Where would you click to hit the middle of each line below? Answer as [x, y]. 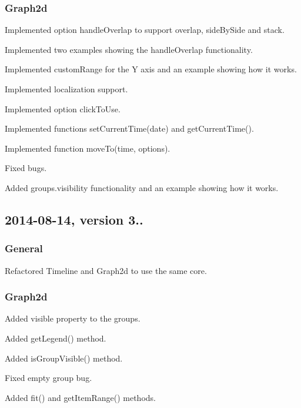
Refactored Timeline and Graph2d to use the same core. [106, 270]
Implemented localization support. [66, 89]
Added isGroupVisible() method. [64, 358]
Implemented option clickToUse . [63, 108]
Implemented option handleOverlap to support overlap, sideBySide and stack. [145, 30]
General [24, 248]
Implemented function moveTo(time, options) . [88, 148]
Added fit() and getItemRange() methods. [80, 397]
